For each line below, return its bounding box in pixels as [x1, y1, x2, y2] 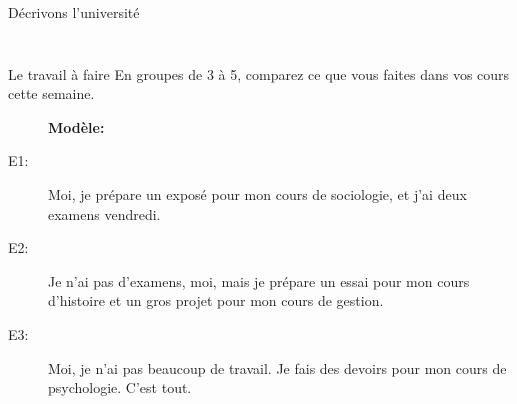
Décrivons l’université [8, 2, 140, 22]
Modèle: [48, 116, 105, 137]
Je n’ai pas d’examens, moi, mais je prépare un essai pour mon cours [48, 270, 470, 291]
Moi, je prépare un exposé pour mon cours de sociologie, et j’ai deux [48, 183, 467, 204]
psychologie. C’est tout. [48, 377, 192, 398]
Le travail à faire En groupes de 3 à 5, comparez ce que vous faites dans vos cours [8, 63, 510, 84]
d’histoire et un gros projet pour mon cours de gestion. [48, 290, 384, 311]
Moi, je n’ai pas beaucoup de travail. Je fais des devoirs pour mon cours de [48, 357, 507, 378]
